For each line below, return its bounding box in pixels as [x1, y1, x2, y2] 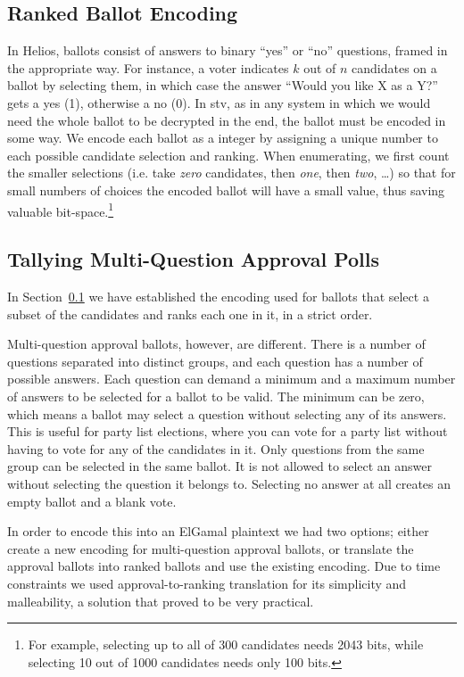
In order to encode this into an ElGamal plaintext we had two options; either [7, 522, 429, 541]
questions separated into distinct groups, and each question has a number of [7, 351, 423, 370]
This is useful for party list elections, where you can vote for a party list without [7, 422, 448, 441]
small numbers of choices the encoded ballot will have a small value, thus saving [7, 180, 445, 199]
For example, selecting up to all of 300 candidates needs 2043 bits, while [28, 635, 424, 654]
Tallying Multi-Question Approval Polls [7, 245, 380, 273]
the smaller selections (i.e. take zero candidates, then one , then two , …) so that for [7, 163, 456, 182]
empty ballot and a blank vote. [7, 491, 177, 510]
